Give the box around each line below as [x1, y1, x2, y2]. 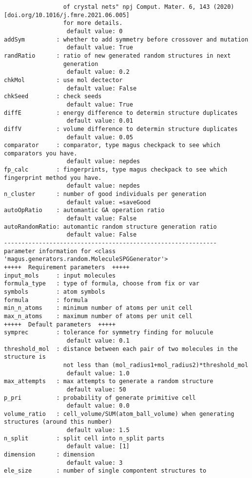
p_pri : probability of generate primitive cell [4, 394, 196, 401]
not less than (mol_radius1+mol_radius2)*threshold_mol [63, 361, 249, 369]
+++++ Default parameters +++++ [4, 321, 116, 328]
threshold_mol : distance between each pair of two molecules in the [4, 345, 238, 352]
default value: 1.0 [66, 369, 130, 377]
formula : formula [4, 296, 88, 304]
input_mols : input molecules [4, 272, 116, 279]
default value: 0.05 [66, 133, 133, 141]
